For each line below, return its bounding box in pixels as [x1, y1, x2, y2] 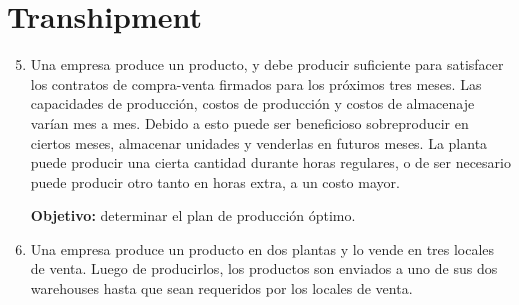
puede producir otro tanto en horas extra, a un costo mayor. [30, 171, 400, 192]
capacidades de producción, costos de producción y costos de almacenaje [30, 93, 475, 114]
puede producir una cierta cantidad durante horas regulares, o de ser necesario [30, 152, 511, 173]
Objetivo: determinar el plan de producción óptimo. [30, 205, 356, 226]
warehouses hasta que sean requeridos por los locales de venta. [30, 278, 413, 299]
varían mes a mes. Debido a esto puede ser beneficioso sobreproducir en [30, 112, 469, 133]
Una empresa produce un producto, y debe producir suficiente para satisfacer [30, 54, 504, 75]
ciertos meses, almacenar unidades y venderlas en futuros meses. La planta [30, 132, 488, 153]
